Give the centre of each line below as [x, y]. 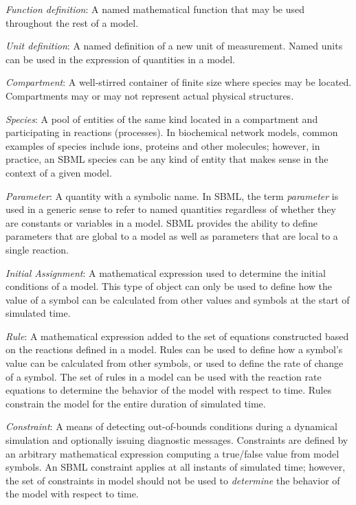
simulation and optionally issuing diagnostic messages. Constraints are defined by [177, 440]
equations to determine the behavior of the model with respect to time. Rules [169, 390]
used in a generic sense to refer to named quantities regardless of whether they [171, 209]
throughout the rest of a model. [72, 22]
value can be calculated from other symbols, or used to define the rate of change [175, 363]
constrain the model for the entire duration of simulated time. [136, 403]
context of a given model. [59, 172]
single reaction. [37, 249]
